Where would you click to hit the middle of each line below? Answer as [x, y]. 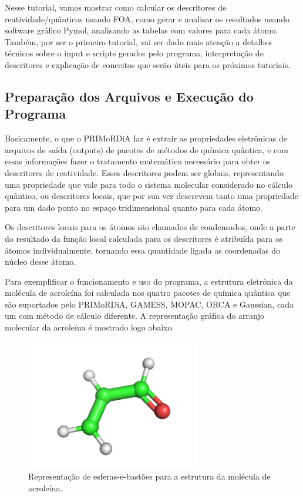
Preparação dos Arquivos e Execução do [129, 96]
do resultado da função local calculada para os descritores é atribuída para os [144, 238]
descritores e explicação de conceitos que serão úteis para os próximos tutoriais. [148, 64]
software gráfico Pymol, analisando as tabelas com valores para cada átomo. [142, 30]
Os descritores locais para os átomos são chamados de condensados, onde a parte [150, 227]
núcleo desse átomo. [41, 262]
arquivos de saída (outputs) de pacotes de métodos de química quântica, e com [147, 149]
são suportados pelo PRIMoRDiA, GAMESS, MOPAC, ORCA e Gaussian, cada [149, 304]
